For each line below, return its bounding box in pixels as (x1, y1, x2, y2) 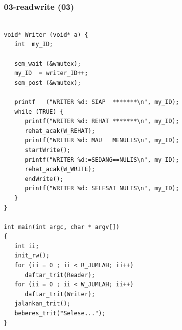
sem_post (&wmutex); (14, 79, 81, 86)
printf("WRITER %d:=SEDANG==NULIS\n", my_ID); (24, 156, 179, 163)
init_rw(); (14, 252, 50, 259)
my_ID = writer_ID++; (14, 70, 88, 77)
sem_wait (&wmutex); (14, 60, 81, 67)
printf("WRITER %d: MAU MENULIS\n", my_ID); (24, 137, 179, 144)
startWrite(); (24, 146, 71, 153)
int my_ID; (14, 41, 53, 48)
